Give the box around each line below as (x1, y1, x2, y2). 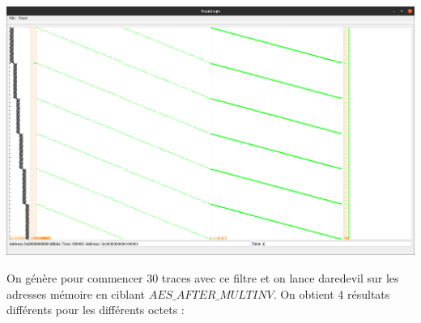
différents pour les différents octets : (6, 301, 185, 318)
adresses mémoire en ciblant (6, 285, 145, 302)
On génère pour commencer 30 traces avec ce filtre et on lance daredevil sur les (6, 270, 399, 287)
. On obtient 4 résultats (273, 285, 390, 302)
